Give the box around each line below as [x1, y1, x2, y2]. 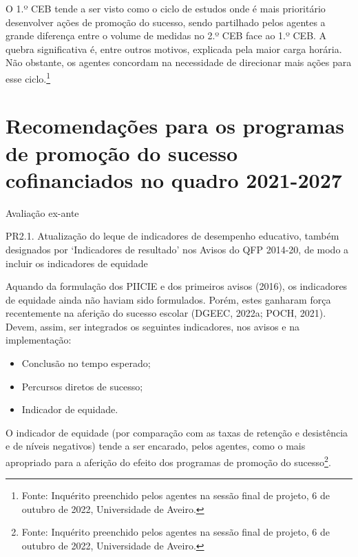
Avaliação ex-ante [6, 205, 79, 220]
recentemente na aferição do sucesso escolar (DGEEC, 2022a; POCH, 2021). [6, 306, 326, 320]
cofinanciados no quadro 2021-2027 [6, 165, 342, 193]
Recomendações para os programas [6, 112, 345, 140]
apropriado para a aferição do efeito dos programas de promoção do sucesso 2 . [6, 453, 331, 469]
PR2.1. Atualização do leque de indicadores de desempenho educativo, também [6, 229, 339, 243]
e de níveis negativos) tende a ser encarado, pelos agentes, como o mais [6, 439, 306, 453]
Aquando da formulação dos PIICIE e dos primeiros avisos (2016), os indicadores [6, 279, 348, 293]
